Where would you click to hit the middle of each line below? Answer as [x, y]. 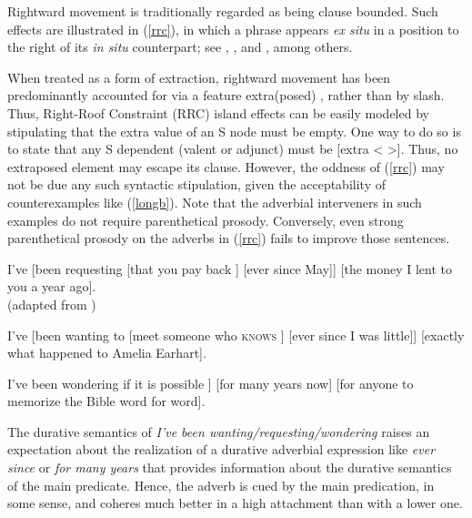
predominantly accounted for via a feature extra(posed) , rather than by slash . [226, 95]
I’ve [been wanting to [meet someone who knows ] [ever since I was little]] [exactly [236, 335]
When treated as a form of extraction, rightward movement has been [199, 77]
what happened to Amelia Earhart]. [107, 353]
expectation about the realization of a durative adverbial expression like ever [221, 449]
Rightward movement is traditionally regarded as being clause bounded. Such [223, 11]
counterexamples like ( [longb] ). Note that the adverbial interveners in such [215, 202]
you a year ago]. [52, 286]
